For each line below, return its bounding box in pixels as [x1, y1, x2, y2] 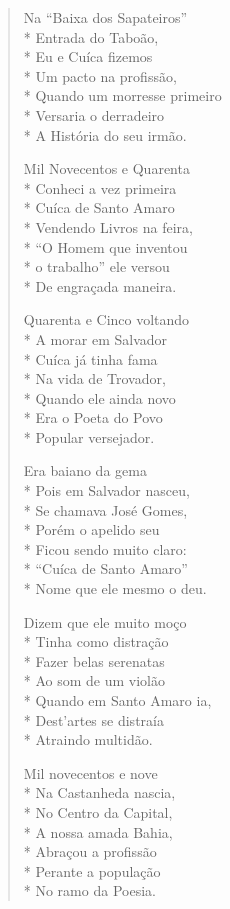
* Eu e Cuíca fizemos [23, 46, 153, 67]
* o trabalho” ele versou [23, 256, 170, 277]
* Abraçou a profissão [23, 841, 157, 862]
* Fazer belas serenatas [23, 650, 165, 671]
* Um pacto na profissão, [23, 65, 177, 86]
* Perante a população [23, 860, 161, 881]
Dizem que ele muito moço [23, 611, 187, 632]
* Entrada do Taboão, [23, 26, 159, 47]
